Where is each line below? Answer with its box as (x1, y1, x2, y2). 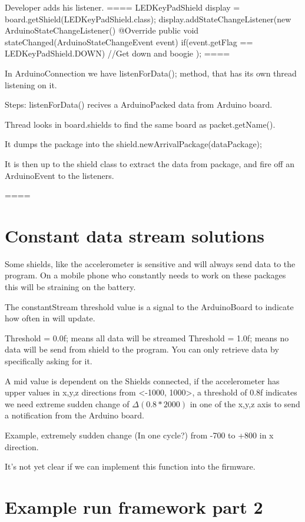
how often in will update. (5, 312, 95, 324)
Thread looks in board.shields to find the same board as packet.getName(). (5, 118, 276, 130)
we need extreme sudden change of (5, 397, 130, 410)
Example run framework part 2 (5, 494, 263, 518)
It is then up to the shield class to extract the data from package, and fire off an (5, 157, 294, 169)
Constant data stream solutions (5, 223, 265, 247)
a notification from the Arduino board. (5, 409, 145, 421)
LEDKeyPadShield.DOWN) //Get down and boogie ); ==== (5, 47, 230, 59)
